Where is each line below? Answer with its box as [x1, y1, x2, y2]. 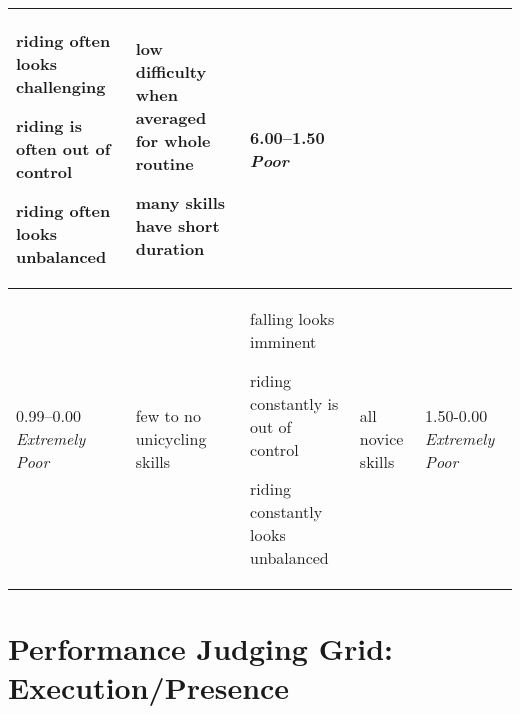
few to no [135, 403, 202, 427]
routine [135, 152, 194, 175]
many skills [135, 191, 226, 214]
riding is [16, 114, 82, 137]
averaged [135, 106, 207, 129]
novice [359, 426, 404, 450]
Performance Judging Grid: [8, 628, 394, 669]
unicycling [135, 426, 207, 450]
